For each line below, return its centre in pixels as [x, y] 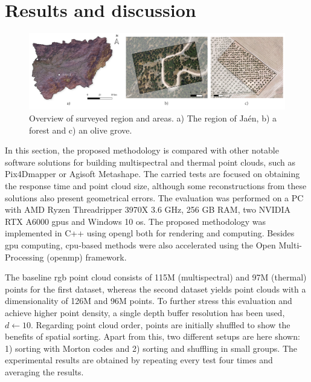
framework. [106, 257]
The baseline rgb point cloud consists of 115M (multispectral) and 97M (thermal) [156, 277]
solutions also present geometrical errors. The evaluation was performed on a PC [154, 197]
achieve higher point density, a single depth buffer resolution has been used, [145, 312]
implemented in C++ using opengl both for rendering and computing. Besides [150, 233]
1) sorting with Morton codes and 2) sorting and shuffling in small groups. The [151, 348]
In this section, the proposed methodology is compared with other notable [142, 150]
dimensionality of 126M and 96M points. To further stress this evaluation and [149, 301]
